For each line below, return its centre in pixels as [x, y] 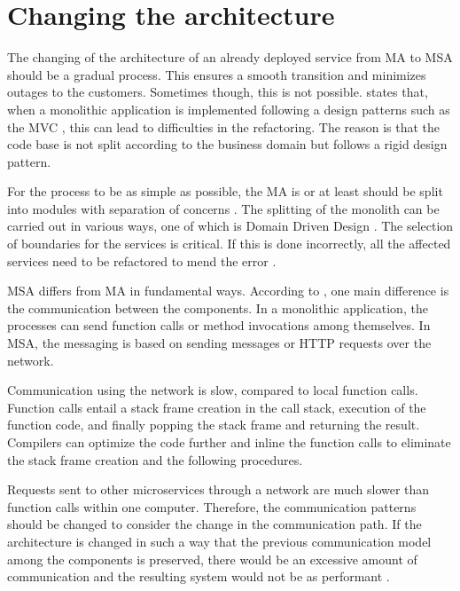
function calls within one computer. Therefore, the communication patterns [212, 506]
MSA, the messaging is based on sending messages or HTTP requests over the [219, 343]
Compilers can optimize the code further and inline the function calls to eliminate [229, 442]
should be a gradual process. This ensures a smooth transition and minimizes [217, 74]
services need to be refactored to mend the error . [142, 260]
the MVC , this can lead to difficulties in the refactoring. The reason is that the [224, 126]
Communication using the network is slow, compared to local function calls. [213, 390]
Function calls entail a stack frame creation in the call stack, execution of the [217, 407]
